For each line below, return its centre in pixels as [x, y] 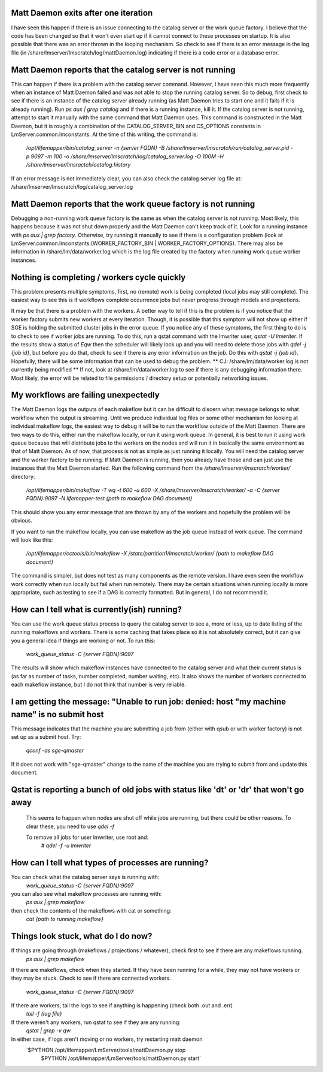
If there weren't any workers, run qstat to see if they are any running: [96, 1022]
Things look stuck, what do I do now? [82, 936]
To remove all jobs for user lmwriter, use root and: [87, 837]
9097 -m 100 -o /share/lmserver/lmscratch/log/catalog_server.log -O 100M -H [127, 156]
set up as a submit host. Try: [46, 737]
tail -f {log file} [44, 1014]
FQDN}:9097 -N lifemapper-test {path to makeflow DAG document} [109, 499]
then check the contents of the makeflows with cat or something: [91, 910]
